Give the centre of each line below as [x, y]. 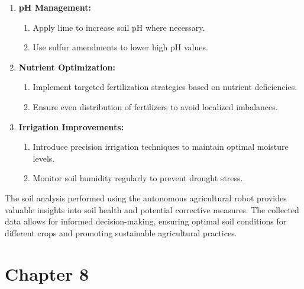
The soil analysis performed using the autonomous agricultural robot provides [146, 198]
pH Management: [55, 7]
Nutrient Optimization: [67, 67]
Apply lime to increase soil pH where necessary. [119, 27]
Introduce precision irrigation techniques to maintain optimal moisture [161, 147]
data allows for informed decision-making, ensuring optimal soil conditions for [146, 221]
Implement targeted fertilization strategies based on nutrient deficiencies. [165, 87]
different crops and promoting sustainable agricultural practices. [121, 232]
